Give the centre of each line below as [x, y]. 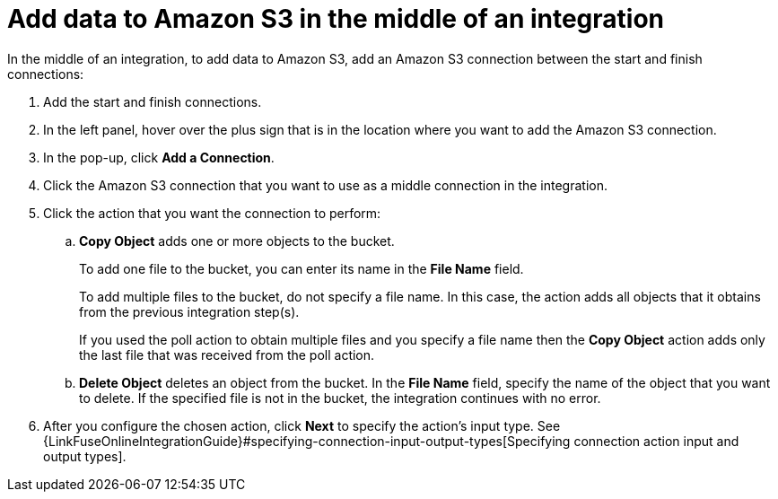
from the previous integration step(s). [189, 311]
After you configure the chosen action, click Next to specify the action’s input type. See [302, 425]
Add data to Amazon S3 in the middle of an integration [336, 19]
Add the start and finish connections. [153, 101]
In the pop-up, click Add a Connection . [159, 157]
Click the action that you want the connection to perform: [212, 213]
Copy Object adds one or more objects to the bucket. [237, 241]
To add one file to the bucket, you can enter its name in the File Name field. [302, 268]
